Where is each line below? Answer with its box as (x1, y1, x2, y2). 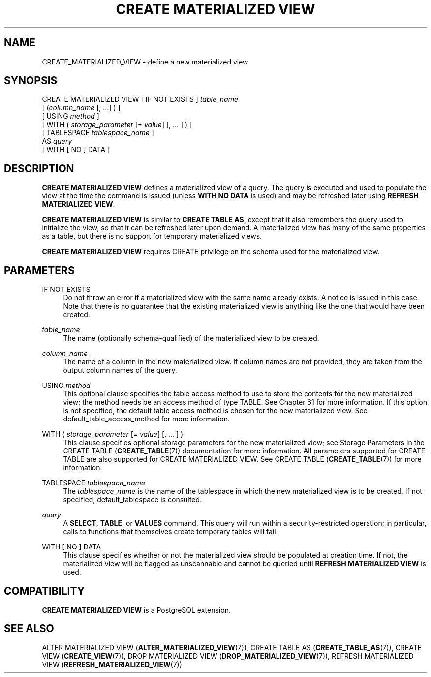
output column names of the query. (63, 366, 177, 375)
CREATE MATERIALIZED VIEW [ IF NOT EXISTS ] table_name (42, 95, 238, 104)
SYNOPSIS (4, 74, 58, 87)
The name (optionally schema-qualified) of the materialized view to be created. (63, 334, 319, 343)
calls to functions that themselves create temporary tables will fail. (63, 527, 278, 536)
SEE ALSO (4, 622, 54, 635)
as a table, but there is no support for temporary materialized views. (42, 232, 262, 241)
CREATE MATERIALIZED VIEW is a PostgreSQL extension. (42, 605, 231, 614)
